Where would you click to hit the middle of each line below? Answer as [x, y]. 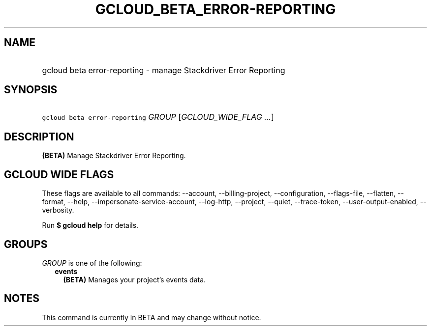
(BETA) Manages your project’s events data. [135, 279]
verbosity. [58, 210]
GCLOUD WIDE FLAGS [59, 174]
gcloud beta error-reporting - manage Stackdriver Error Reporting [164, 70]
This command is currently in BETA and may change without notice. [152, 317]
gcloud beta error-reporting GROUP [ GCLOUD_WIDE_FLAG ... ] [158, 117]
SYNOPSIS [31, 90]
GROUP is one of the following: [92, 263]
